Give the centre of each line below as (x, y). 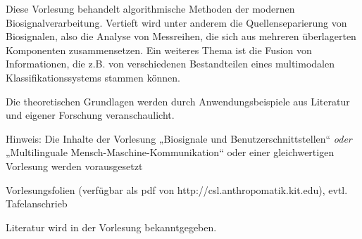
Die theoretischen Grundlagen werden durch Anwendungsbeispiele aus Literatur (178, 101)
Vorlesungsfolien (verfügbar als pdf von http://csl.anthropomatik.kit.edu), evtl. (177, 189)
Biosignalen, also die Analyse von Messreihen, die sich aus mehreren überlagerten (181, 36)
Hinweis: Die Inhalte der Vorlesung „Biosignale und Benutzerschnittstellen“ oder (179, 138)
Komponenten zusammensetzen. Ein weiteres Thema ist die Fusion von (159, 50)
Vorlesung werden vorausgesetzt (74, 166)
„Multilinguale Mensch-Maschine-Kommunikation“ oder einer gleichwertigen (170, 152)
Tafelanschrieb (37, 204)
